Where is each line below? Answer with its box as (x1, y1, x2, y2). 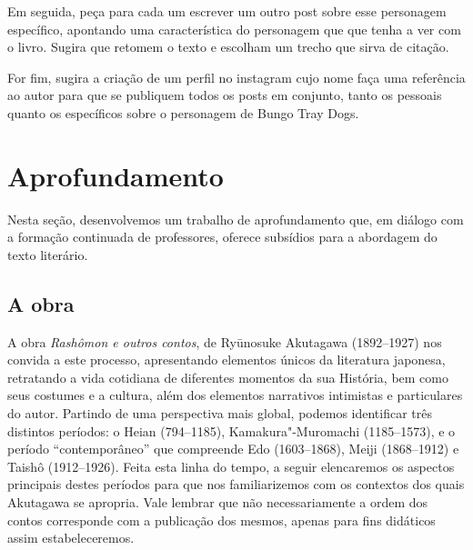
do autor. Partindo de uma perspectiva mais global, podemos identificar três (7, 404, 432, 423)
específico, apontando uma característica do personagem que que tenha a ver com (7, 19, 461, 38)
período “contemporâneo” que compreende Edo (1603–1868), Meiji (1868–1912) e (7, 439, 459, 458)
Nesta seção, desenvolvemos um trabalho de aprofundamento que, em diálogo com (7, 209, 464, 228)
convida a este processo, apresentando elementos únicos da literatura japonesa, (7, 350, 446, 369)
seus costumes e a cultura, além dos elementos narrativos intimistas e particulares (7, 385, 463, 405)
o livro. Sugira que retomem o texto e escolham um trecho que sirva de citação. (7, 37, 449, 56)
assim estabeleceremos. (7, 528, 135, 547)
